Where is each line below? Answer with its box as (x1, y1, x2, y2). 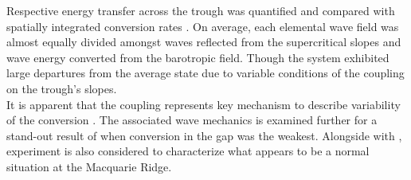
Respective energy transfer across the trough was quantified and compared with (6, 2, 395, 18)
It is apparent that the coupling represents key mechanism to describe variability (6, 96, 401, 112)
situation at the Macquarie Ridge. (6, 158, 172, 174)
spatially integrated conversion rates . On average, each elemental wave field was (6, 18, 399, 34)
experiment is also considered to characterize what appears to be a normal (6, 143, 370, 159)
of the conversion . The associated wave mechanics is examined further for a (6, 112, 378, 128)
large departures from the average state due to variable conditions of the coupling (6, 65, 405, 81)
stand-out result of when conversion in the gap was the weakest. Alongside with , (6, 127, 402, 143)
